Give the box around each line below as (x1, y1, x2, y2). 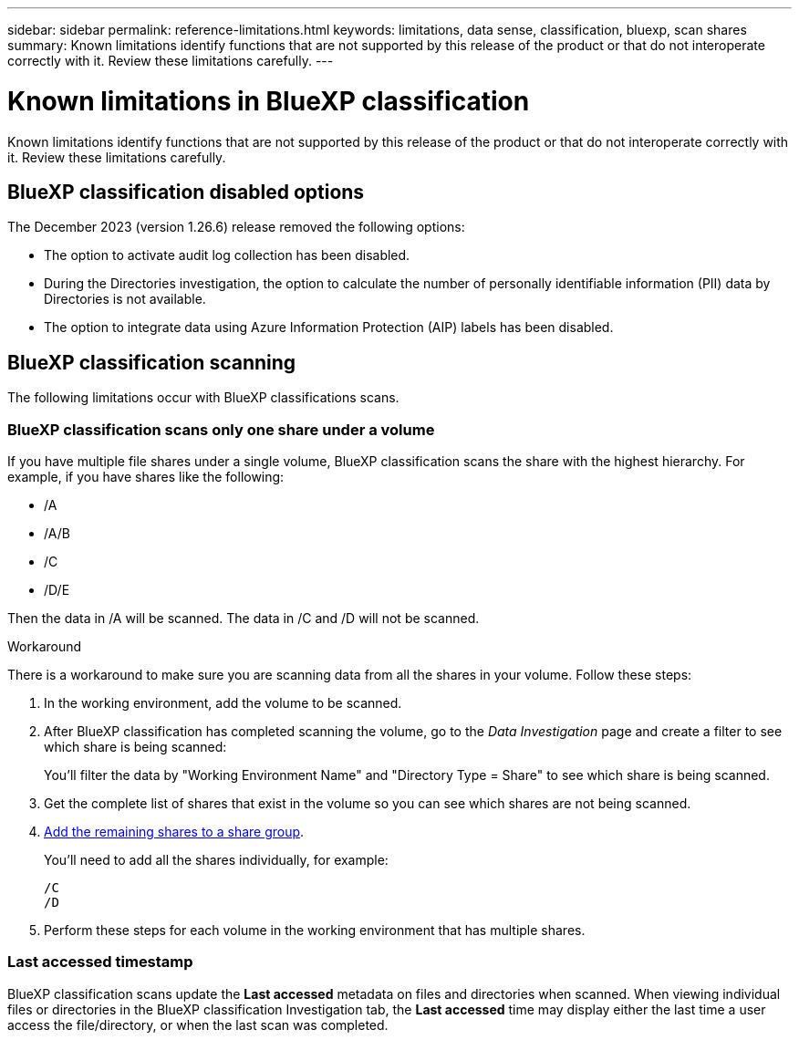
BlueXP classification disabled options (7, 180, 365, 203)
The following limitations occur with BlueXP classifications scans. (7, 390, 399, 406)
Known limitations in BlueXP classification (7, 85, 530, 117)
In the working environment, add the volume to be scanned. (44, 694, 402, 711)
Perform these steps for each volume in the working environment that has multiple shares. (44, 921, 586, 938)
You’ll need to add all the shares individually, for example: (44, 851, 389, 868)
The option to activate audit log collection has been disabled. (44, 247, 410, 264)
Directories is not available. (44, 291, 206, 307)
